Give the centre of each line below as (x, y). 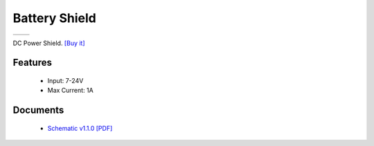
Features (32, 63)
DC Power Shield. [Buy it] (49, 43)
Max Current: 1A (70, 91)
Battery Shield (54, 18)
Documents (38, 110)
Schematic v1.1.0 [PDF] (80, 128)
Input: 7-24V (65, 80)
